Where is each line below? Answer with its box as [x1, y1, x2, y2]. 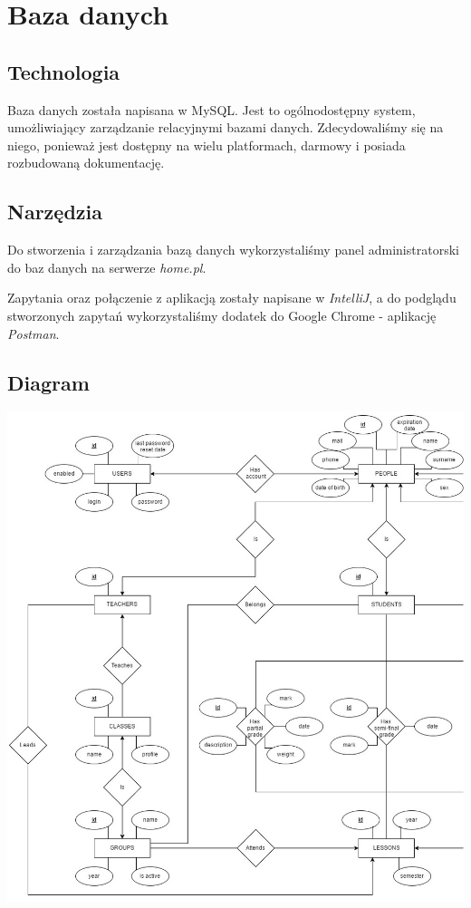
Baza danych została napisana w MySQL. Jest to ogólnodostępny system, [7, 100, 416, 119]
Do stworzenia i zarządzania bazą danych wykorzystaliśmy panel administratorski [7, 240, 459, 259]
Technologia [7, 57, 120, 85]
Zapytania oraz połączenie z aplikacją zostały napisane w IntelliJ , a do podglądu [7, 288, 457, 307]
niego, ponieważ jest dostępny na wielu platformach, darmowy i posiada [7, 135, 406, 154]
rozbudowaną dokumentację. [7, 153, 165, 172]
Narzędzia [7, 198, 102, 226]
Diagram [7, 368, 90, 396]
